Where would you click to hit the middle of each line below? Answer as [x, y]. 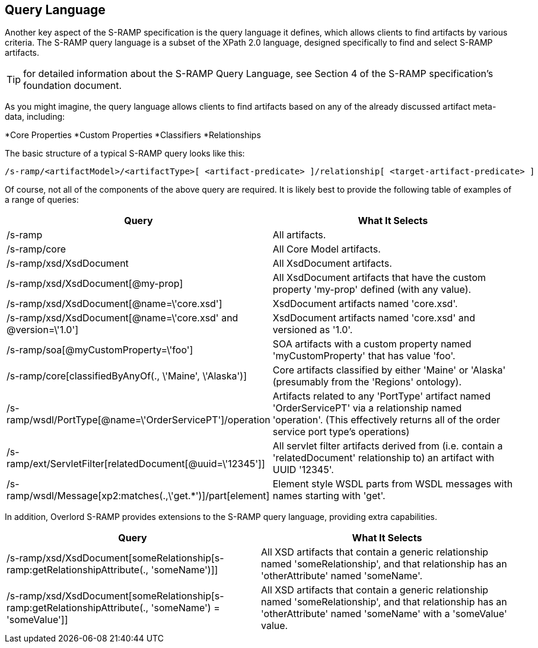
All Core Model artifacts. [327, 249]
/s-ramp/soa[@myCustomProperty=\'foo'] [100, 350]
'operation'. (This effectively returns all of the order [386, 420]
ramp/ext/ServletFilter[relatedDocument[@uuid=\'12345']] [136, 464]
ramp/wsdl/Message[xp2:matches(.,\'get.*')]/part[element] [138, 496]
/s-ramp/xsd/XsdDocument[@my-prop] [95, 284]
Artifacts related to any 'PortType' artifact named [381, 396]
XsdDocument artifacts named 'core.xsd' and [374, 318]
